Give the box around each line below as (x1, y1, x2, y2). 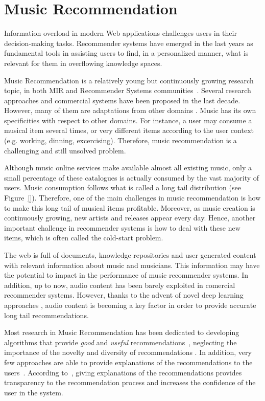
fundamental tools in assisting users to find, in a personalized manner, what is (4, 48, 249, 58)
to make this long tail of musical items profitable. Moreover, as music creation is (4, 202, 255, 213)
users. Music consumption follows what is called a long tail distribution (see (4, 182, 241, 193)
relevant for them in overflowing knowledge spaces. (4, 57, 162, 68)
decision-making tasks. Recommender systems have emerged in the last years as (4, 37, 253, 48)
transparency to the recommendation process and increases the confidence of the (4, 377, 256, 388)
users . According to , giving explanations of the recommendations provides (4, 367, 242, 377)
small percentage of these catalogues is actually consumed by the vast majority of (4, 172, 259, 183)
